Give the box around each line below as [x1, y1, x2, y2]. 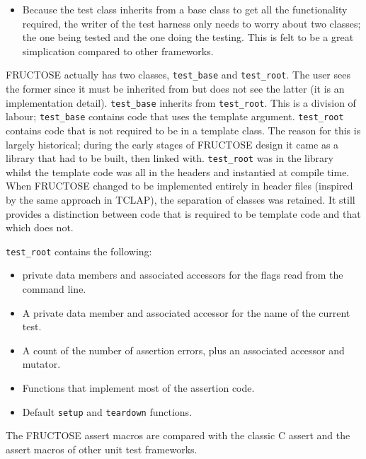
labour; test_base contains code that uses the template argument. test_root [6, 109, 344, 124]
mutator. [22, 356, 61, 371]
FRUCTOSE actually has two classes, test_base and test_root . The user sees [6, 67, 350, 82]
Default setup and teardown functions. [22, 404, 193, 419]
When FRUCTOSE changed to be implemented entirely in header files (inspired [6, 178, 353, 193]
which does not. [6, 220, 74, 235]
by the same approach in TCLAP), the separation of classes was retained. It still [6, 192, 355, 207]
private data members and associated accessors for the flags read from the [22, 267, 343, 282]
